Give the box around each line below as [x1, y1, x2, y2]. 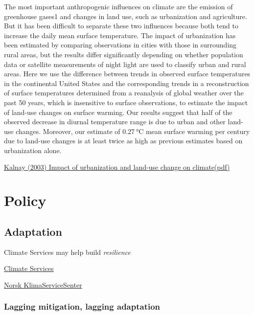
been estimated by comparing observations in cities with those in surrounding [4, 40, 237, 50]
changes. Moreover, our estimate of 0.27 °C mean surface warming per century [16, 126, 250, 136]
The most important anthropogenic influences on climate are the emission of [4, 1, 233, 11]
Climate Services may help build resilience [4, 247, 131, 257]
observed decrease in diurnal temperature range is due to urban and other [4, 116, 226, 127]
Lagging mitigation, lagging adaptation [4, 300, 161, 313]
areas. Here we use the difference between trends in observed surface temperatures [4, 68, 251, 79]
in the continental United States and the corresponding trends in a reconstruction [4, 78, 249, 88]
